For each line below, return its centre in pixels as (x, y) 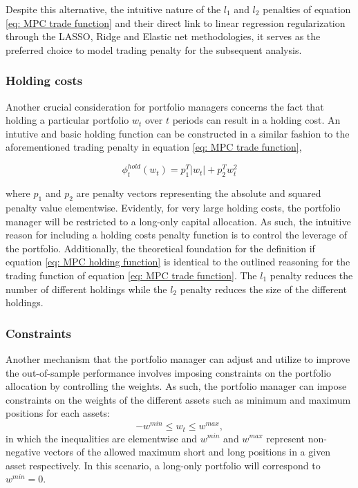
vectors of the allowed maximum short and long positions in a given (187, 452)
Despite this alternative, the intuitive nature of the (113, 9)
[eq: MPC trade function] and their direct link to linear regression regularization (176, 22)
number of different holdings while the (86, 289)
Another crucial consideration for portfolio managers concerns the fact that (165, 106)
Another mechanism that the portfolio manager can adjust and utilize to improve (178, 359)
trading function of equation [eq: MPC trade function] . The (131, 275)
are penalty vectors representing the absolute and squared (199, 193)
